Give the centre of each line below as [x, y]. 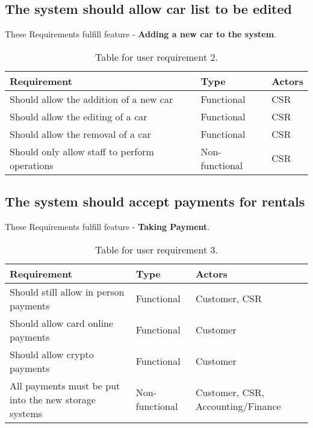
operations [32, 165]
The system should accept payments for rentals [155, 201]
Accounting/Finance [238, 406]
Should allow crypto [52, 354]
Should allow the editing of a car [79, 116]
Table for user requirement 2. [156, 57]
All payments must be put [65, 385]
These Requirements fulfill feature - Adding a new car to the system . [141, 34]
